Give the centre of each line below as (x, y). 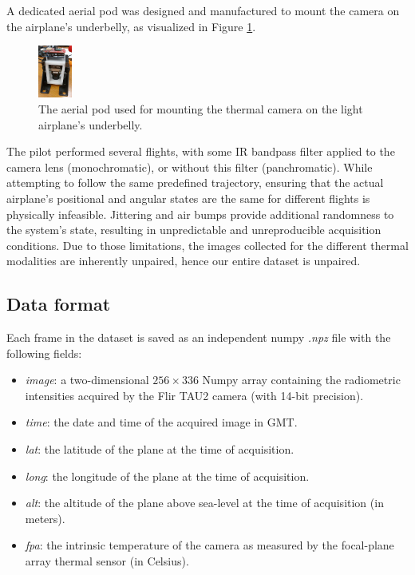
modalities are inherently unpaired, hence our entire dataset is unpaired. (184, 261)
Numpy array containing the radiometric (301, 380)
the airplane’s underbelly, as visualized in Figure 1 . (131, 26)
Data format (59, 304)
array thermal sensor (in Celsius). (107, 561)
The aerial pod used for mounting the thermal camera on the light (201, 108)
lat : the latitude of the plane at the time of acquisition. (160, 449)
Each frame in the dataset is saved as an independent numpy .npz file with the (199, 337)
